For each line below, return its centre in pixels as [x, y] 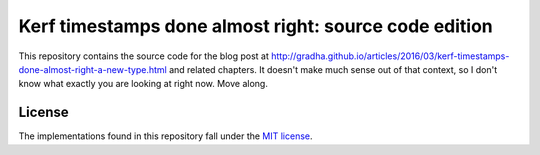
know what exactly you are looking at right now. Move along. [143, 84]
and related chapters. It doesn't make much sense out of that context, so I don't [333, 69]
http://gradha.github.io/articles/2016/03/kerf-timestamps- [390, 56]
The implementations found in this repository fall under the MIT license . [166, 136]
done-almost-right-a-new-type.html [92, 69]
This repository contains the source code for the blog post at [144, 56]
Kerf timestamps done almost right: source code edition [256, 26]
